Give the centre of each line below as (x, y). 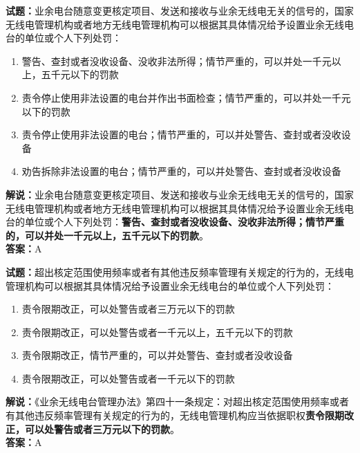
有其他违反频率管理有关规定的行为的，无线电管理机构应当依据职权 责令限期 (175, 415)
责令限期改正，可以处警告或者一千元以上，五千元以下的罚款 (157, 332)
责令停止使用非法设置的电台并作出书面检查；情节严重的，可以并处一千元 (186, 97)
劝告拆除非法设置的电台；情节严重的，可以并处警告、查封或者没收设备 (181, 171)
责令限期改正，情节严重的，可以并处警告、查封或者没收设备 (157, 355)
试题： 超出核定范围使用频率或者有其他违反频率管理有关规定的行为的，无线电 (180, 271)
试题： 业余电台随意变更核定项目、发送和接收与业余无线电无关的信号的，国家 (180, 10)
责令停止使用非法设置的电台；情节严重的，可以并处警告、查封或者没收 (181, 135)
